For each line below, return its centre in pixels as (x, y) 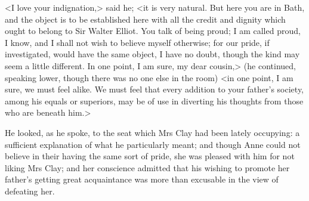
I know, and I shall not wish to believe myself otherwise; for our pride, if (137, 42)
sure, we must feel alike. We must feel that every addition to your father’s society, (154, 89)
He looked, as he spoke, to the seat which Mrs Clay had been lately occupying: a (152, 132)
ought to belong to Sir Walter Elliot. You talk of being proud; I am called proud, (153, 31)
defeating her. (30, 191)
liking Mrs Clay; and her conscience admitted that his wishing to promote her (147, 167)
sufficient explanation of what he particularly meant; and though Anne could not (153, 144)
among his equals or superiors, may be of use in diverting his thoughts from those (154, 101)
